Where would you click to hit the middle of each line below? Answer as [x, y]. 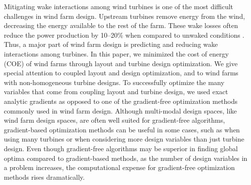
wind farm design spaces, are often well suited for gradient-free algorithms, [115, 120]
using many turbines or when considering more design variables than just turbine [124, 139]
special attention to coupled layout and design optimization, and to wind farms [121, 73]
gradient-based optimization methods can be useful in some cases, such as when [122, 129]
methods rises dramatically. [44, 177]
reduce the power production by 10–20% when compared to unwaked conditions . [124, 35]
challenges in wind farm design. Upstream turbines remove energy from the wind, [125, 16]
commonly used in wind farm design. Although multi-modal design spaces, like [120, 110]
